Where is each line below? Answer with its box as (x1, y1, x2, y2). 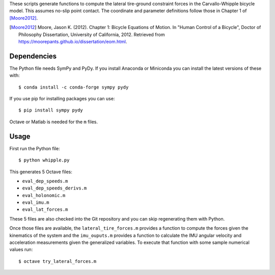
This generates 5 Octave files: (9, 169, 72, 175)
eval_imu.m (22, 200, 49, 206)
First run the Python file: (9, 145, 61, 151)
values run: (9, 246, 33, 253)
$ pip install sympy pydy (18, 107, 84, 113)
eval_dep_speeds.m (22, 178, 68, 184)
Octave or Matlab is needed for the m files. (9, 119, 98, 125)
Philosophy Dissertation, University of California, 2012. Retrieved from (18, 31, 165, 38)
